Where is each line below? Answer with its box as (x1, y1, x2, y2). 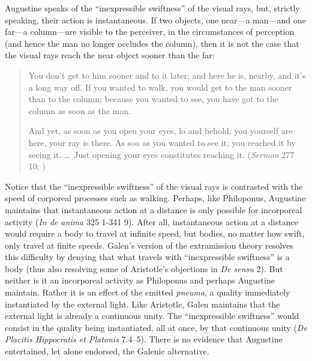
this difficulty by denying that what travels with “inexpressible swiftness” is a (5, 250, 290, 263)
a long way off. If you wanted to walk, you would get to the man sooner (28, 80, 292, 93)
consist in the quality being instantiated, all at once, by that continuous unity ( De (5, 321, 307, 333)
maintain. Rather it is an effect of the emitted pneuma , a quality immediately (5, 286, 290, 299)
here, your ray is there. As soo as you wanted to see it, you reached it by (28, 136, 296, 148)
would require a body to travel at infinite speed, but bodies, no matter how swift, (5, 227, 305, 240)
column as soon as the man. (28, 104, 131, 117)
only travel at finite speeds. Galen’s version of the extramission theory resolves (5, 238, 293, 251)
